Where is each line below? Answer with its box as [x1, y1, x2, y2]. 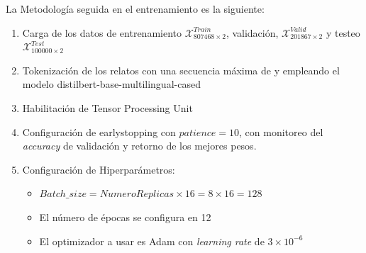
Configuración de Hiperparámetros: [22, 162, 175, 176]
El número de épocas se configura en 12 [39, 209, 211, 224]
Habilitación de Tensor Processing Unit [22, 100, 193, 115]
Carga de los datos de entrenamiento [22, 25, 182, 40]
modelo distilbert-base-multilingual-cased [22, 77, 201, 91]
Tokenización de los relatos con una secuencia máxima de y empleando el [22, 62, 340, 77]
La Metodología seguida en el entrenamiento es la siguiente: [6, 1, 265, 16]
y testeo [326, 25, 360, 40]
